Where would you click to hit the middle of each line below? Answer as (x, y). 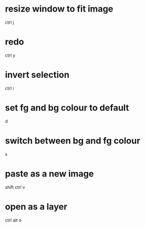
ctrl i (9, 88)
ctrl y (10, 55)
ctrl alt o (13, 220)
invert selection (37, 75)
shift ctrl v (15, 187)
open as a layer (36, 206)
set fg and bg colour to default (67, 108)
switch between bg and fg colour (73, 141)
